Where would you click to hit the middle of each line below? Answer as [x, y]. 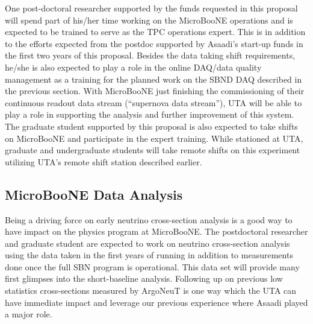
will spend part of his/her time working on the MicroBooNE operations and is [149, 20]
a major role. [29, 314]
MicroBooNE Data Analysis [94, 194]
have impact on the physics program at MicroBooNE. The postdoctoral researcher [156, 231]
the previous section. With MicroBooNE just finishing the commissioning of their [155, 91]
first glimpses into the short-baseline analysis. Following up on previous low [144, 278]
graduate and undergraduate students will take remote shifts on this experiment [153, 150]
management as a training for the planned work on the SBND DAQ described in [153, 79]
